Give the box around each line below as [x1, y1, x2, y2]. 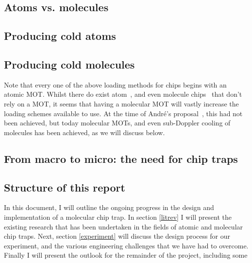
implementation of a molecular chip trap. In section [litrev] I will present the [4, 211, 232, 222]
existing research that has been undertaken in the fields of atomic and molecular [4, 221, 243, 231]
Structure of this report [4, 179, 125, 194]
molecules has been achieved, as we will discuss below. [4, 127, 165, 137]
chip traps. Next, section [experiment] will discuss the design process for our [4, 231, 230, 241]
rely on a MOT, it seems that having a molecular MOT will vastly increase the [4, 98, 239, 108]
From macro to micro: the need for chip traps [4, 151, 238, 166]
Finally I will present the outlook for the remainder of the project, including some [4, 250, 248, 260]
